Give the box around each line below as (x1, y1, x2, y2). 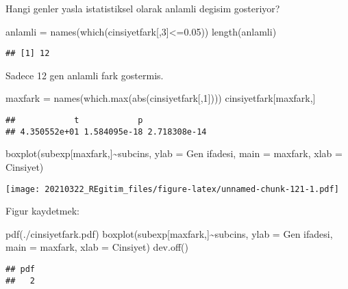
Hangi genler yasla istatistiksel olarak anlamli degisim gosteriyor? (5, 1, 280, 15)
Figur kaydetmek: (5, 204, 79, 218)
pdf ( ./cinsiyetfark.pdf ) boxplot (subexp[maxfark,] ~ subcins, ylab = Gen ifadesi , (5, 226, 333, 240)
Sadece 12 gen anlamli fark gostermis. (5, 68, 164, 82)
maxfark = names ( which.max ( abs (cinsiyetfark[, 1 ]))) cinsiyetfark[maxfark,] (5, 91, 316, 105)
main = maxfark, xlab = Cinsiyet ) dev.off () (5, 240, 188, 254)
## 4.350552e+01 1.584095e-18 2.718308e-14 (5, 126, 207, 137)
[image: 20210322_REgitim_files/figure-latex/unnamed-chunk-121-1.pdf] (5, 184, 339, 194)
